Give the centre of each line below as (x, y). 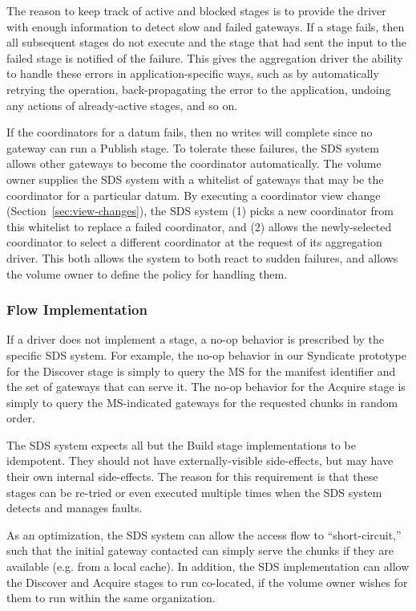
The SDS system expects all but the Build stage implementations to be (181, 444)
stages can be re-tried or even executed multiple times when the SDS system (194, 492)
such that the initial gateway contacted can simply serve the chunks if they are (200, 550)
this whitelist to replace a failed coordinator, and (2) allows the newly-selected (199, 226)
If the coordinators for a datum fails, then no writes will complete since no (190, 132)
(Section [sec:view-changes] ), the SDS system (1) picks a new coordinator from (200, 211)
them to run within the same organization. (111, 598)
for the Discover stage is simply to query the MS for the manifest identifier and (201, 371)
